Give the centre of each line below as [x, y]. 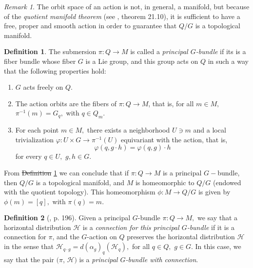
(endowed [227, 182]
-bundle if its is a [221, 51]
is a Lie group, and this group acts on [142, 61]
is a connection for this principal [131, 227]
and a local [210, 130]
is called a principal [159, 51]
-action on [102, 237]
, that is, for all [171, 103]
